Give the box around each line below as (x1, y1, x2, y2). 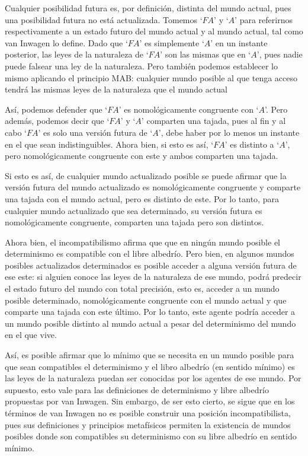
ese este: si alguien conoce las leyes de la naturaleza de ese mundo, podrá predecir (5, 270, 301, 283)
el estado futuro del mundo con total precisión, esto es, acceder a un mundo (5, 282, 280, 295)
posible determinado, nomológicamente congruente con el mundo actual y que (5, 294, 287, 306)
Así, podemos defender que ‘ (5, 103, 108, 115)
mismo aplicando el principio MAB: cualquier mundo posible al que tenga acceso (5, 71, 298, 84)
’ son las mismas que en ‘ (160, 48, 251, 60)
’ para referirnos (235, 13, 293, 25)
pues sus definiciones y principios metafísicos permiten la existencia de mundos (5, 418, 291, 431)
